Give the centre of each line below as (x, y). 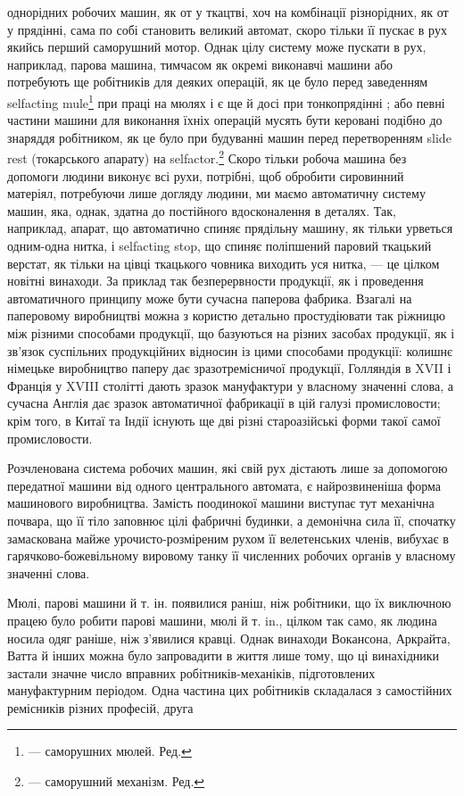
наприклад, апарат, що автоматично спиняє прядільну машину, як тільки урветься (230, 228)
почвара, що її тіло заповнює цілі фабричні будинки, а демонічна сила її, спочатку (232, 520)
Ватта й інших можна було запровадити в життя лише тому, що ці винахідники (224, 655)
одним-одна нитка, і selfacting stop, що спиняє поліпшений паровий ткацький (220, 246)
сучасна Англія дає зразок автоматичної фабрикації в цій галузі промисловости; (224, 403)
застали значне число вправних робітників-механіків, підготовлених (191, 672)
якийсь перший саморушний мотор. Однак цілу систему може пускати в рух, (217, 47)
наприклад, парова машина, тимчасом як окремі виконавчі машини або (200, 64)
